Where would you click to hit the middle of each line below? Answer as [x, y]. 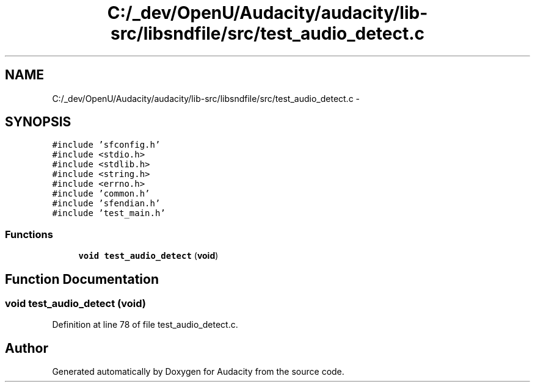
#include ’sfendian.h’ [106, 204]
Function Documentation [82, 279]
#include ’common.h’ [101, 194]
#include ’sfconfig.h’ [106, 145]
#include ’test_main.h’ [109, 213]
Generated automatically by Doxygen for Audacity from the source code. [198, 372]
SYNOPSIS [38, 122]
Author [27, 348]
